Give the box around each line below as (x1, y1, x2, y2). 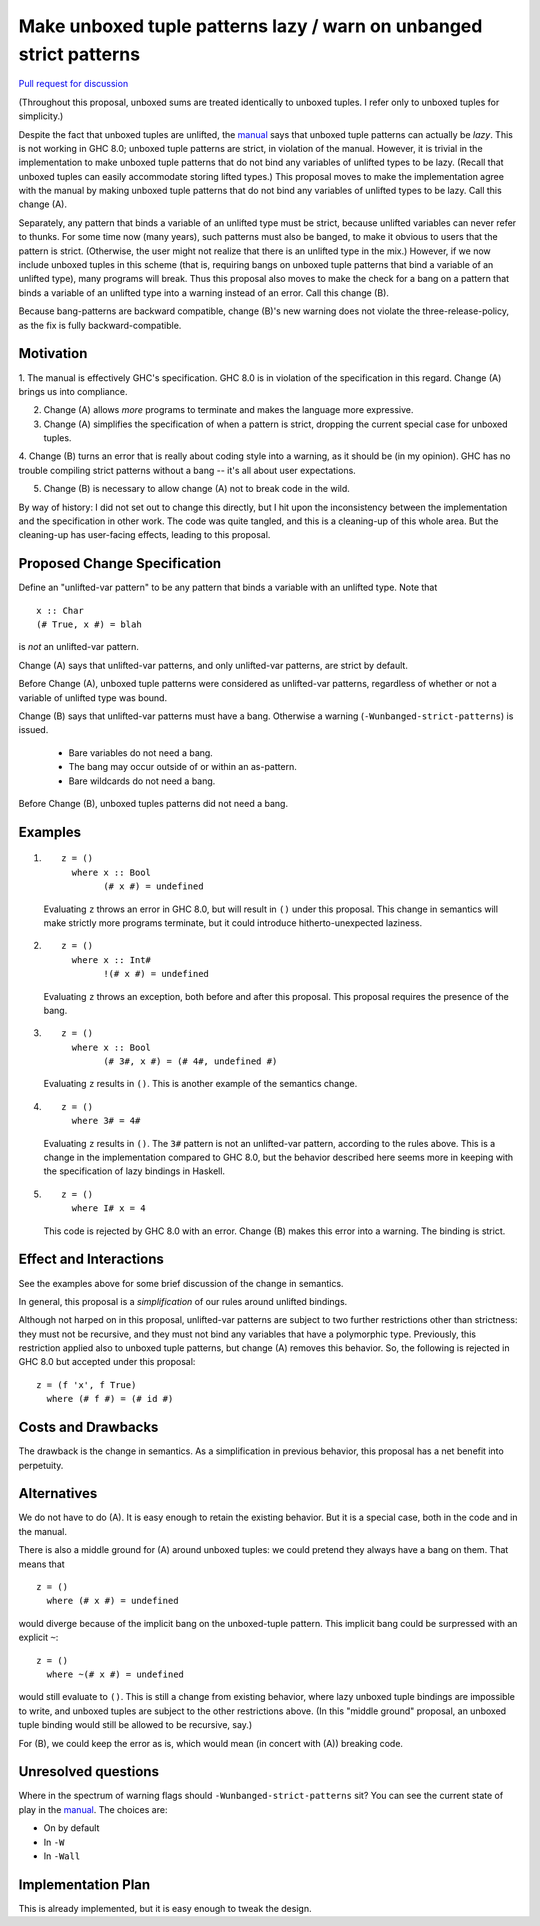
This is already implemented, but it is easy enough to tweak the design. (18, 1902, 312, 1914)
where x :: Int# (71, 954, 152, 965)
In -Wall (43, 1850, 81, 1862)
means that (18, 1558, 65, 1570)
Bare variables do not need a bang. (68, 746, 214, 759)
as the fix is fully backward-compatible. (18, 319, 182, 331)
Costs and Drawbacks (18, 1419, 159, 1436)
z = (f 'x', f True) (36, 1379, 137, 1390)
